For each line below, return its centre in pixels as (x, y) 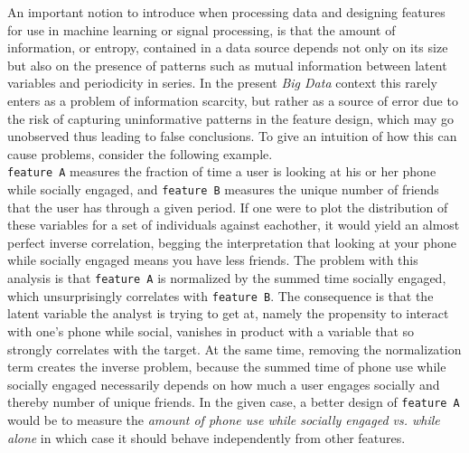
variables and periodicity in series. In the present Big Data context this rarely (222, 83)
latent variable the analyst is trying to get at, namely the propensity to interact (228, 313)
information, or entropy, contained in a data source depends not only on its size (228, 47)
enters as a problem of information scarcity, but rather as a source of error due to (233, 100)
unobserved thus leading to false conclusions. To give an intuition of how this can (232, 136)
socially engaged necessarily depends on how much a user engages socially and (224, 384)
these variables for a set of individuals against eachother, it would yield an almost (234, 225)
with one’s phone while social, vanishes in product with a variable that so (211, 330)
